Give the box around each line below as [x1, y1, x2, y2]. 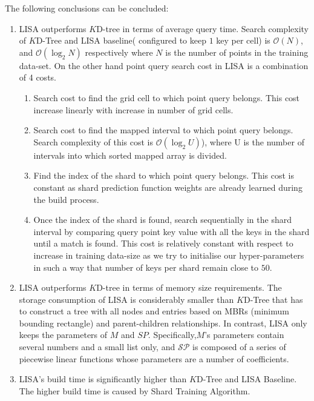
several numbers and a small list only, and [19, 340, 175, 353]
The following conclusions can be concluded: [5, 2, 169, 14]
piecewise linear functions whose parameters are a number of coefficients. [19, 352, 289, 365]
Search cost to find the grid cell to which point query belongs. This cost [33, 91, 300, 104]
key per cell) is [216, 34, 270, 47]
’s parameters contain [204, 328, 284, 341]
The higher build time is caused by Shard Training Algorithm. [19, 384, 250, 397]
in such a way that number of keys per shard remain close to [33, 260, 259, 273]
